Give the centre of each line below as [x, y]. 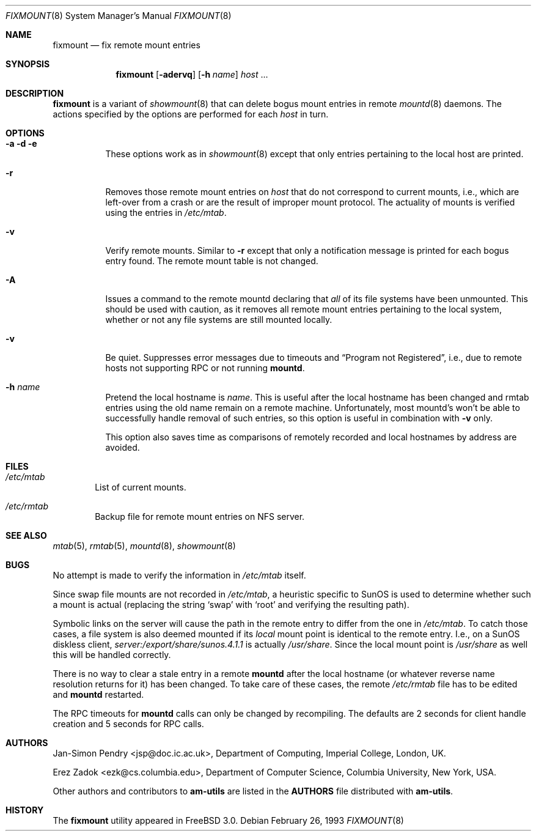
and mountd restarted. [98, 694]
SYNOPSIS [28, 64]
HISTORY [25, 810]
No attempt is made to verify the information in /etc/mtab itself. [179, 575]
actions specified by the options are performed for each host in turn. [191, 114]
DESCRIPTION [35, 93]
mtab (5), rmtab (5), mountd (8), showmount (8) [144, 546]
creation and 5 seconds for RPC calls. [128, 724]
